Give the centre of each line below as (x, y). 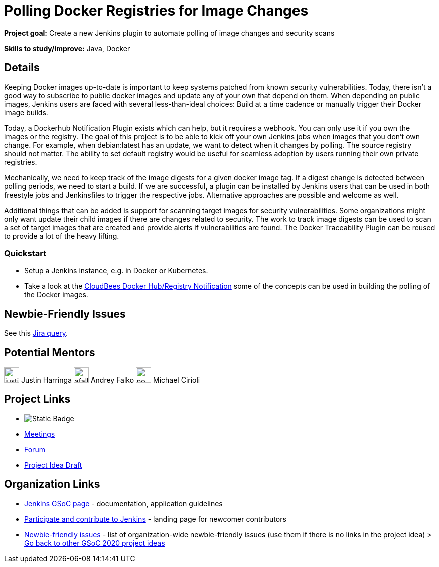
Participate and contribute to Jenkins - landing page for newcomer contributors (155, 519)
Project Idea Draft (53, 465)
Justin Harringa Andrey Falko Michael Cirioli (110, 380)
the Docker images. (56, 295)
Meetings (40, 434)
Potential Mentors (50, 352)
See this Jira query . (36, 333)
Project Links (37, 399)
